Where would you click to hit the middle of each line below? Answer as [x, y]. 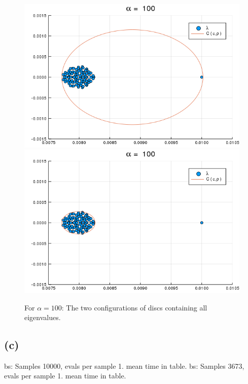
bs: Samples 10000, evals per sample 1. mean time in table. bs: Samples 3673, [124, 365]
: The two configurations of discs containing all [134, 307]
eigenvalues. [43, 317]
